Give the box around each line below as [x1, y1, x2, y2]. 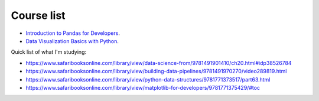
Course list [11, 9, 66, 22]
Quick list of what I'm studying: [11, 48, 87, 56]
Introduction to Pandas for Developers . [25, 30, 121, 37]
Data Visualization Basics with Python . [25, 37, 119, 44]
